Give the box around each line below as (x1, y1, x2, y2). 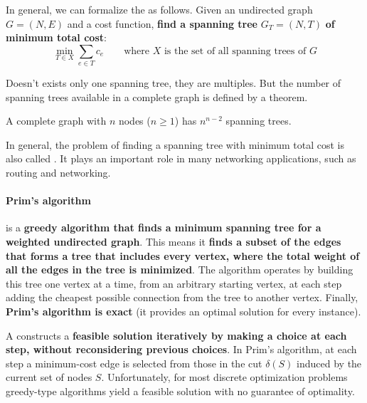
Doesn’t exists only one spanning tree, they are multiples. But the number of (6, 75, 341, 90)
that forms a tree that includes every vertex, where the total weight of (6, 248, 360, 263)
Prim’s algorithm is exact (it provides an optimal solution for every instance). (6, 304, 361, 319)
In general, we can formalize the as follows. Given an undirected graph (6, 2, 313, 16)
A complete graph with (6, 113, 107, 128)
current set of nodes (6, 370, 92, 384)
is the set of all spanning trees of (164, 46, 307, 56)
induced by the (297, 355, 362, 370)
